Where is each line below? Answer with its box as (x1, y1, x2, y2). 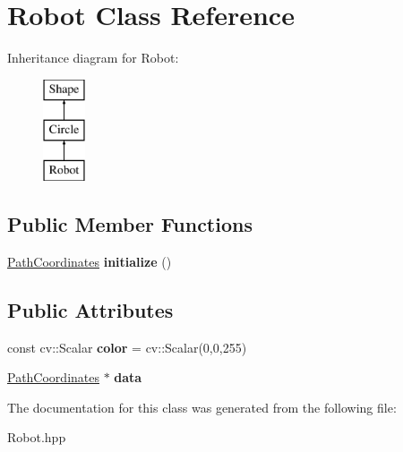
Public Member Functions (7, 210, 253, 238)
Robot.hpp (7, 428, 66, 447)
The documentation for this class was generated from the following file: (7, 397, 397, 416)
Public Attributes (7, 295, 174, 323)
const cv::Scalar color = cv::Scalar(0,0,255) (7, 337, 247, 356)
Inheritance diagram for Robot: (7, 48, 179, 67)
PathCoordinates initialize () (7, 252, 172, 270)
